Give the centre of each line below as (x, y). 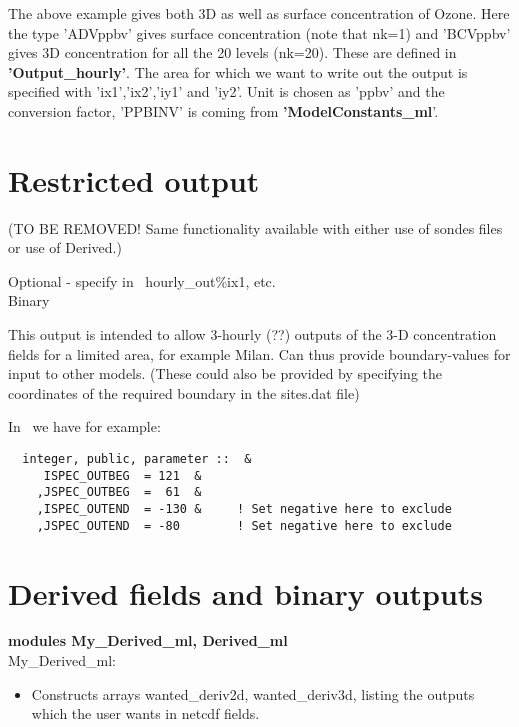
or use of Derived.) (65, 247)
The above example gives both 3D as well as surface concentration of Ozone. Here (259, 13)
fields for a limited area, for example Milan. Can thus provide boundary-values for (259, 353)
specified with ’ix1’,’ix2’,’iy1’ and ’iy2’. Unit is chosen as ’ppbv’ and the (226, 91)
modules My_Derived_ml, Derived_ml (148, 640)
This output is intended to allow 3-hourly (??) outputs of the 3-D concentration (252, 334)
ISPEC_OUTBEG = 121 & (122, 475)
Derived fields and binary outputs (246, 592)
